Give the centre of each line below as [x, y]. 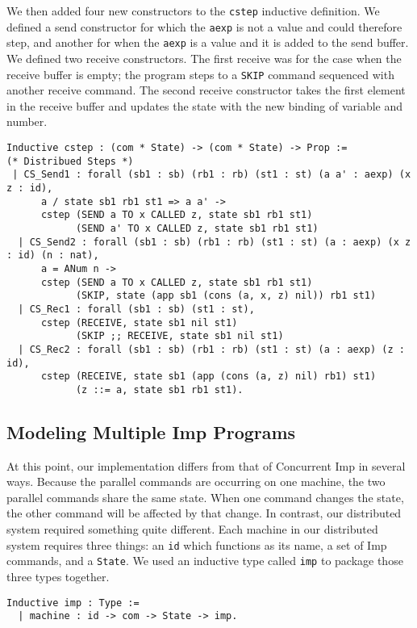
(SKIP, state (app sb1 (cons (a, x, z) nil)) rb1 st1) [226, 296]
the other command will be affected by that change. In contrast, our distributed [204, 513]
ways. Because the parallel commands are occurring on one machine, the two [196, 481]
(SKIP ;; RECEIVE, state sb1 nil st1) [179, 336]
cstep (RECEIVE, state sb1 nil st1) [139, 322]
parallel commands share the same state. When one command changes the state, [205, 497]
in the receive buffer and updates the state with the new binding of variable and [205, 105]
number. [27, 121]
